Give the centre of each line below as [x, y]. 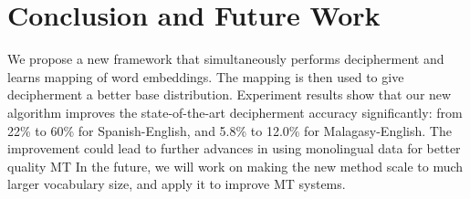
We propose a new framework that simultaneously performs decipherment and [226, 59]
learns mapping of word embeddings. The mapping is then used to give [206, 76]
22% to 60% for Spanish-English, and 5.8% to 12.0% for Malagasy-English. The [230, 130]
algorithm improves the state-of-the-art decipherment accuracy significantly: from [235, 112]
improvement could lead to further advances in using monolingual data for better [234, 148]
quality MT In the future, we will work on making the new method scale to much [235, 166]
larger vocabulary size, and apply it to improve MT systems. [177, 184]
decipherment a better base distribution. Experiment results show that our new [230, 94]
